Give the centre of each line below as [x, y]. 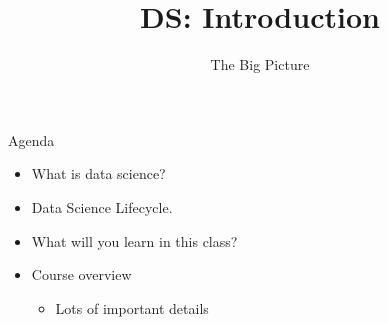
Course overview [81, 274]
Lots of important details [132, 307]
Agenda [31, 139]
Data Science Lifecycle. [102, 206]
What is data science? [98, 173]
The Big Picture [260, 64]
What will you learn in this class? [134, 240]
